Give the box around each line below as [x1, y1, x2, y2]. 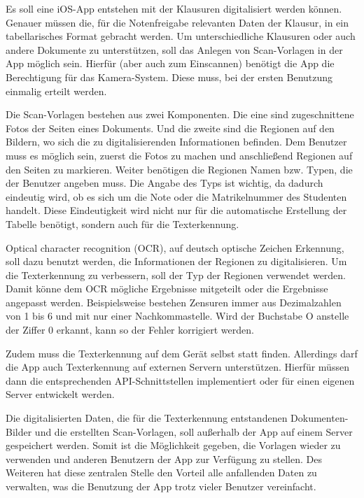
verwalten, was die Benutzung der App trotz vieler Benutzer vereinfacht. [6, 479, 316, 493]
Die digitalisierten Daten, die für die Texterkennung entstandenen [6, 411, 288, 425]
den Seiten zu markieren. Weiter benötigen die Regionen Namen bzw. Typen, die [6, 162, 353, 176]
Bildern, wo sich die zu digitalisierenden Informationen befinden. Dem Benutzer [6, 134, 347, 149]
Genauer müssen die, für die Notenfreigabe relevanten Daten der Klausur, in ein [6, 15, 349, 29]
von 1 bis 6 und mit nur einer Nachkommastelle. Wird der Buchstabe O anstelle [6, 308, 349, 323]
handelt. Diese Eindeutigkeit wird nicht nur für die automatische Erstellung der [6, 203, 347, 218]
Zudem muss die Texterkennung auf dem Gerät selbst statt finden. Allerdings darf [6, 346, 358, 360]
